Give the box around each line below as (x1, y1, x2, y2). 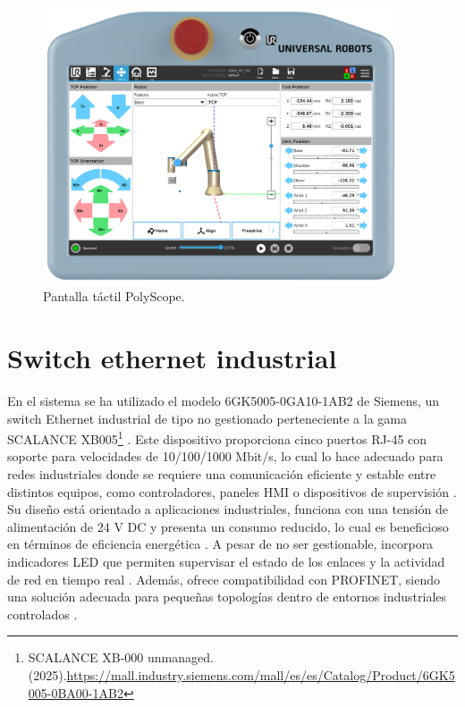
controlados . (7, 604, 78, 623)
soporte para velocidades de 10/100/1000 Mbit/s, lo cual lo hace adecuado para (7, 447, 444, 466)
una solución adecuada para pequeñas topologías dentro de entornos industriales (7, 587, 447, 606)
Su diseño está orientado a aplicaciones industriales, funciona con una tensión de (7, 500, 448, 518)
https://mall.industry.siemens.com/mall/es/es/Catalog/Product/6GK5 (66, 665, 455, 684)
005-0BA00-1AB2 (28, 683, 123, 702)
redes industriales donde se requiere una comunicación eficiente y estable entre (7, 464, 436, 483)
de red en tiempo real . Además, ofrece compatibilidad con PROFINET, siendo (7, 569, 441, 588)
